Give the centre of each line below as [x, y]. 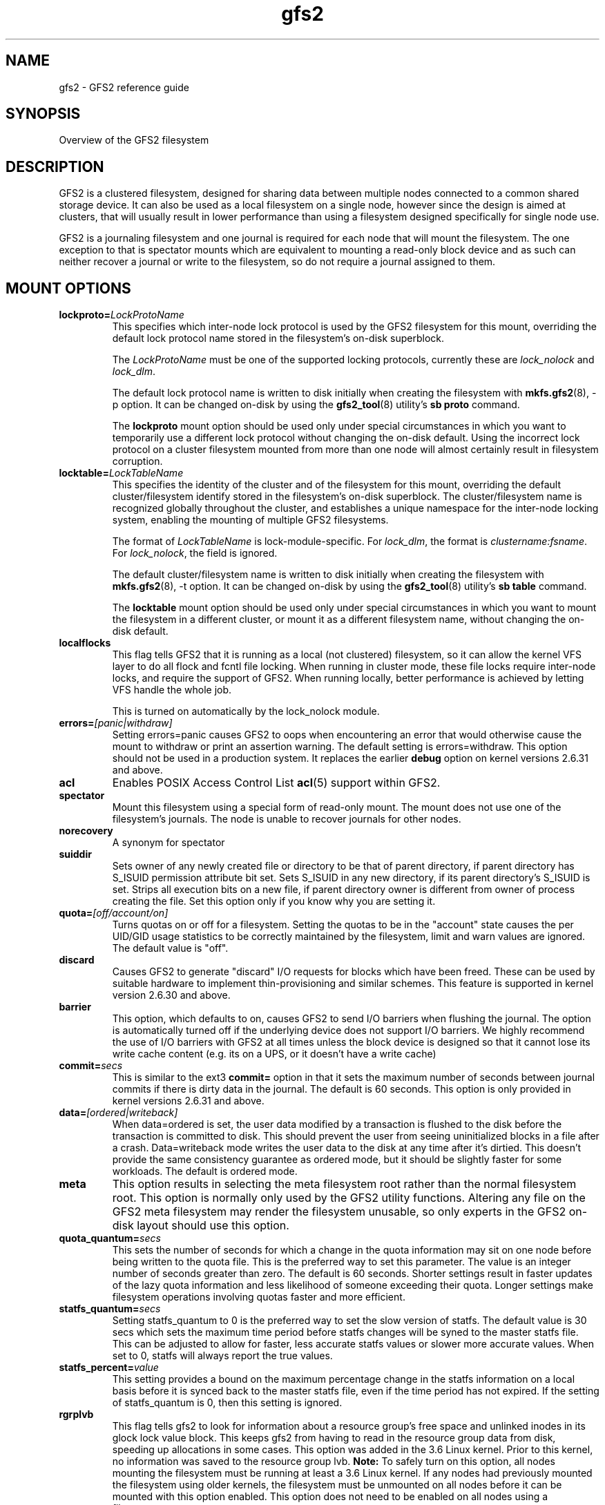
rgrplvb [76, 1415]
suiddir [75, 854]
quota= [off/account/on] [114, 913]
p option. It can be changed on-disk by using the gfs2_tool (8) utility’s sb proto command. [316, 405]
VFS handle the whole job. [172, 690]
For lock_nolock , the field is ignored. [195, 553]
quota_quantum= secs [110, 1238]
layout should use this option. [213, 1226]
